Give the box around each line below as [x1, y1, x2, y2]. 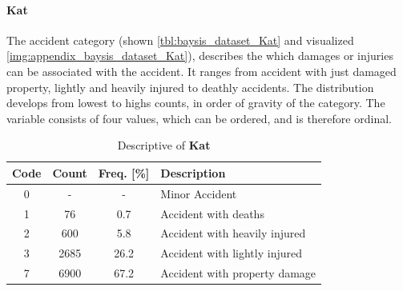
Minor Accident [160, 185, 237, 201]
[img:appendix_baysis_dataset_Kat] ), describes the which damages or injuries [6, 47, 393, 64]
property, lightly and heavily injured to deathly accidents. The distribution [6, 78, 374, 95]
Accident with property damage [160, 265, 316, 281]
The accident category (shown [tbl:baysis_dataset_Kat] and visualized [6, 31, 354, 48]
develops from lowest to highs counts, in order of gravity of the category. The [6, 94, 385, 111]
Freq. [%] [98, 164, 150, 181]
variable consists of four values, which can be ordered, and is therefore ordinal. [6, 110, 392, 126]
